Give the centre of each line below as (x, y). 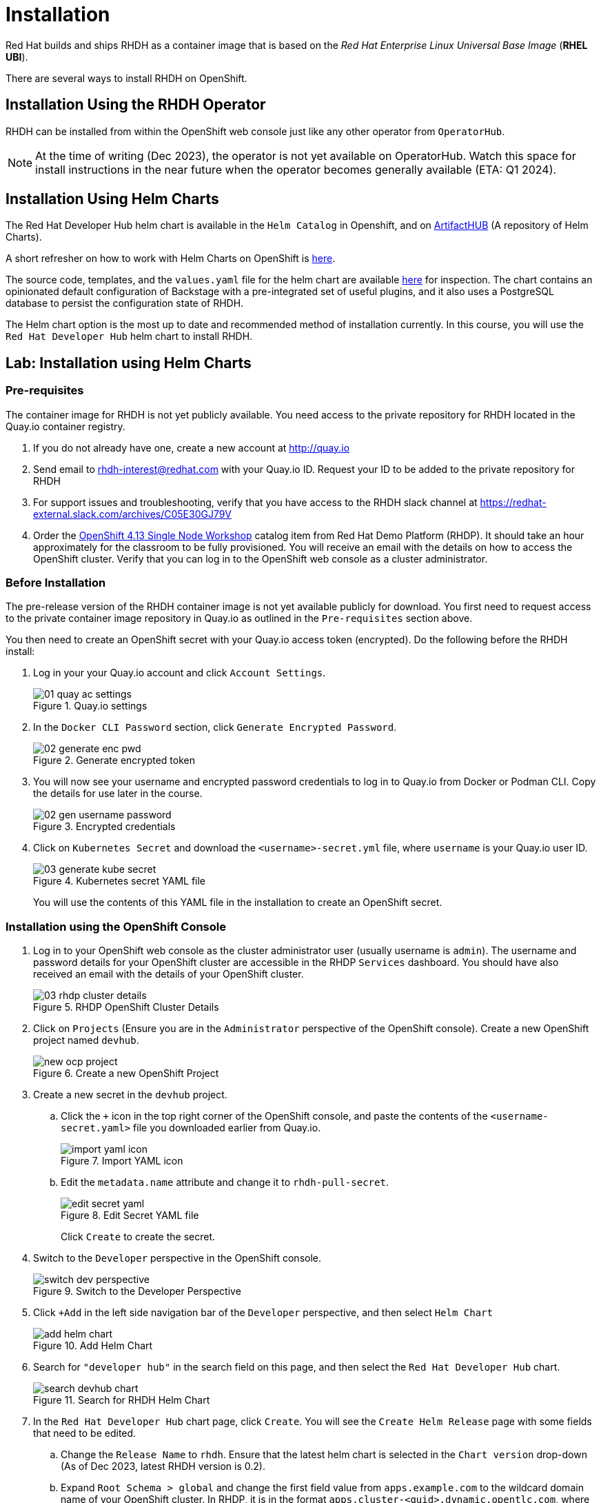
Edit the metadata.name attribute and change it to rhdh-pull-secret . (225, 1182)
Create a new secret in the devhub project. (130, 1095)
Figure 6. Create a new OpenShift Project (126, 1073)
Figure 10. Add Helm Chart (93, 1346)
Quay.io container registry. (65, 426)
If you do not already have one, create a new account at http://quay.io (192, 447)
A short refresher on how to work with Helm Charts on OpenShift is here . (171, 259)
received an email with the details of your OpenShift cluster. (169, 974)
